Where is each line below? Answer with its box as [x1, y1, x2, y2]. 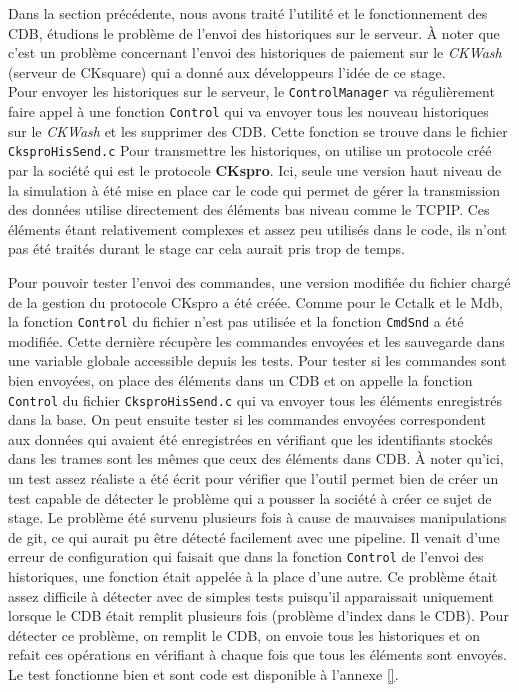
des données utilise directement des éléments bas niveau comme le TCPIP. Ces [8, 199, 490, 220]
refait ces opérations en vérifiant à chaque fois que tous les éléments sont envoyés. [8, 644, 507, 665]
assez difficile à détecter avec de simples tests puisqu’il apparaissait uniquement [8, 585, 495, 606]
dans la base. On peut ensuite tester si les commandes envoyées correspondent [8, 409, 486, 430]
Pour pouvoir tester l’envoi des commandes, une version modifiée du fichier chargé [8, 271, 511, 292]
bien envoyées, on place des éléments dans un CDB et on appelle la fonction [8, 369, 473, 390]
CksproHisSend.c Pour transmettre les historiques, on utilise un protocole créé [8, 140, 492, 161]
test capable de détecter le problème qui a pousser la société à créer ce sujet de [8, 487, 492, 508]
